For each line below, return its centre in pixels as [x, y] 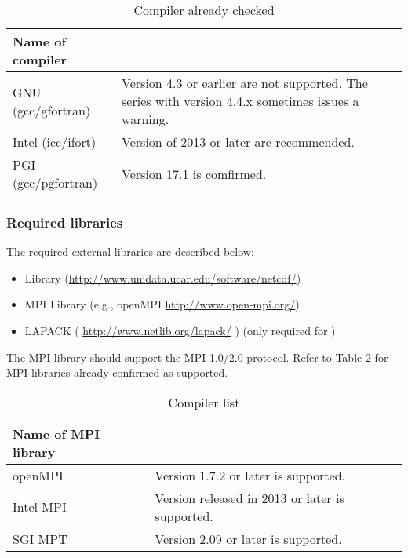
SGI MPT [40, 538]
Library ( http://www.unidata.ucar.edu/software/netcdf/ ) [163, 277]
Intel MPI [40, 507]
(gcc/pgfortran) [55, 182]
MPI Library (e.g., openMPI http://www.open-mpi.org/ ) [162, 304]
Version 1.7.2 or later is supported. [250, 475]
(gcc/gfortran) [52, 110]
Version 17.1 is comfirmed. [194, 173]
